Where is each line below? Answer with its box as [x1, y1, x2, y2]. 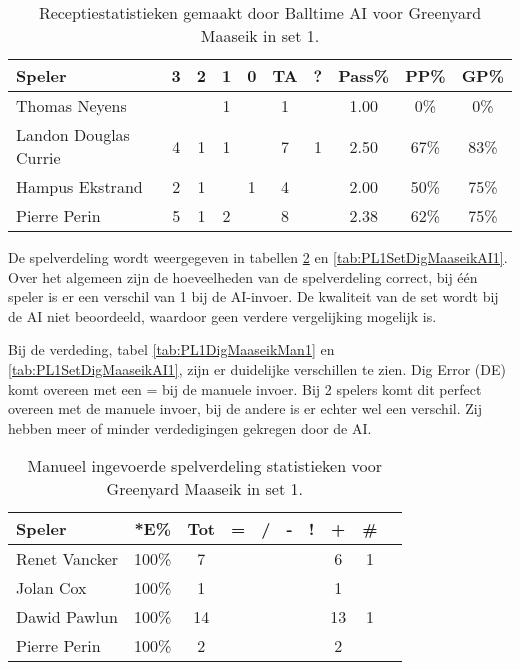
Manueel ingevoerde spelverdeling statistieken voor [27, 454, 383, 478]
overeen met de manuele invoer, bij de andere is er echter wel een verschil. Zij [8, 398, 482, 419]
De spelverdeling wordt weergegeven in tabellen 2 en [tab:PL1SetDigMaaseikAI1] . [8, 247, 508, 267]
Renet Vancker [16, 547, 119, 571]
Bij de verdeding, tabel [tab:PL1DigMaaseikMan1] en [8, 339, 335, 360]
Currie [16, 146, 61, 169]
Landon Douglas [16, 123, 130, 146]
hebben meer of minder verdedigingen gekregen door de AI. [8, 417, 372, 438]
